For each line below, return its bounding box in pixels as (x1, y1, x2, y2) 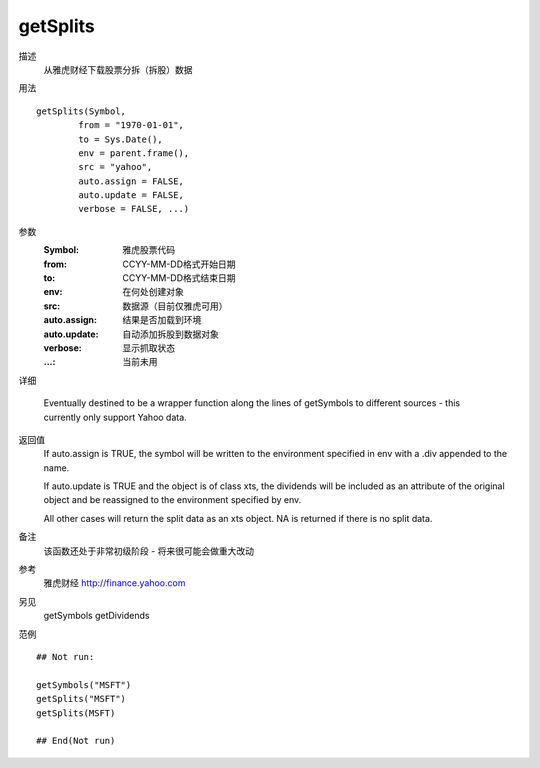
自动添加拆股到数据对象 (122, 328, 219, 340)
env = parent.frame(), (78, 147, 190, 159)
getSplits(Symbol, (36, 105, 127, 117)
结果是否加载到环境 (122, 314, 202, 326)
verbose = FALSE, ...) (78, 203, 190, 215)
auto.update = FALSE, (78, 190, 185, 201)
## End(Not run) (36, 735, 116, 747)
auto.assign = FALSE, (78, 175, 185, 187)
